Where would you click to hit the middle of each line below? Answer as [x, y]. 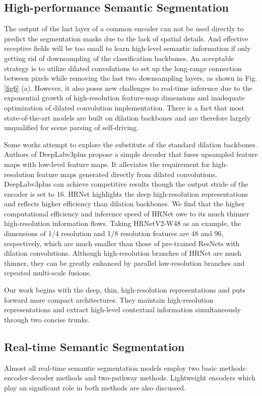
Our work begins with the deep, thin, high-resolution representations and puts [125, 290]
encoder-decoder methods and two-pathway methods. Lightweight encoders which [130, 378]
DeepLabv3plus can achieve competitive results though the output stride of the [126, 184]
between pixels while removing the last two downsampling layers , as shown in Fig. [131, 78]
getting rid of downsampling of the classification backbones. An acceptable [119, 58]
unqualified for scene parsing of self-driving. [71, 127]
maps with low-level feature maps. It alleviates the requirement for [107, 164]
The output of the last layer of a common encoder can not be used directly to [124, 29]
